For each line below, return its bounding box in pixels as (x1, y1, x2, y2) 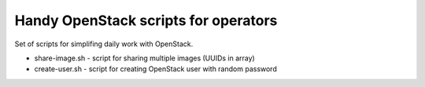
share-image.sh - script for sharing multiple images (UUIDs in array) (34, 53, 255, 63)
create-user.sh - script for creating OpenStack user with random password (34, 64, 277, 74)
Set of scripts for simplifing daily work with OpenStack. (14, 39, 194, 49)
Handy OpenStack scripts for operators (14, 12, 278, 29)
